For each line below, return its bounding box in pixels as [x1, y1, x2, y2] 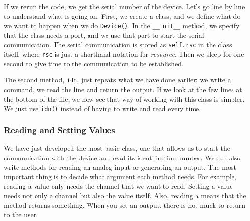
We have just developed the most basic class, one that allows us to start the [4, 143, 230, 153]
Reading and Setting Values [4, 124, 115, 136]
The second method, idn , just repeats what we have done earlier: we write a [4, 75, 231, 85]
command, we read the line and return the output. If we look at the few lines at [4, 84, 242, 94]
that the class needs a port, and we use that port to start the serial [4, 30, 204, 40]
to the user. [4, 209, 38, 220]
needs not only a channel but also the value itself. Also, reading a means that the [4, 190, 246, 201]
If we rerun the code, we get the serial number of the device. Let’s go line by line [4, 1, 245, 11]
